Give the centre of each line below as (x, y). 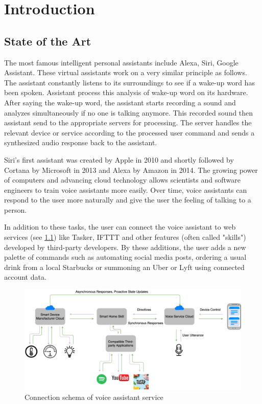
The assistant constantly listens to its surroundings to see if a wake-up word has (129, 82)
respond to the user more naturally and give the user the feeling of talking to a (128, 200)
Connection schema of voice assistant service (94, 397)
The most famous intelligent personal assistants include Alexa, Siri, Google (121, 62)
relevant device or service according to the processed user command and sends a (129, 132)
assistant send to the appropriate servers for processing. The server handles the (128, 122)
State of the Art (48, 41)
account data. (25, 277)
